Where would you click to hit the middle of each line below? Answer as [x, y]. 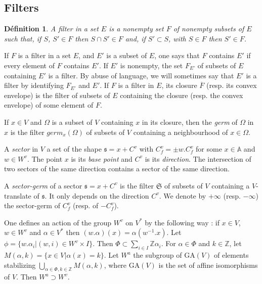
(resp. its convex [231, 85]
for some [209, 149]
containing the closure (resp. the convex [182, 95]
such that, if [23, 38]
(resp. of [85, 205]
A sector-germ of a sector [43, 185]
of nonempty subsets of [209, 29]
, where [115, 265]
